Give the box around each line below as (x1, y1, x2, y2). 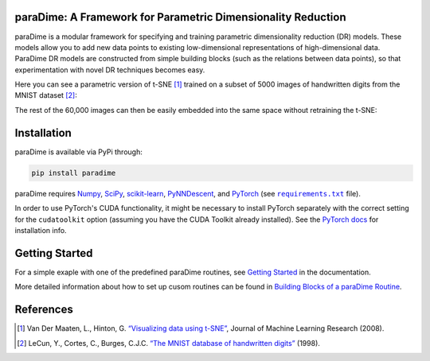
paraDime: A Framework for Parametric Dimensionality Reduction (14, 10, 346, 24)
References (14, 303, 73, 316)
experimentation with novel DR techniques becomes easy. (14, 64, 205, 75)
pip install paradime (31, 168, 116, 177)
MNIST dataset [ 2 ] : (14, 91, 77, 100)
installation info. (14, 225, 67, 235)
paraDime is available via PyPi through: (14, 147, 143, 157)
